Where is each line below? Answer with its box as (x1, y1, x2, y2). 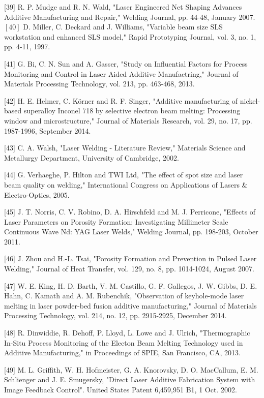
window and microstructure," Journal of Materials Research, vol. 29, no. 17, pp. (4, 115, 252, 126)
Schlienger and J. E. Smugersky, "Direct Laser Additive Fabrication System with (4, 374, 255, 385)
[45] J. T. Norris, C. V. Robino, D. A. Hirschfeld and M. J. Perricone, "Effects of (4, 206, 256, 217)
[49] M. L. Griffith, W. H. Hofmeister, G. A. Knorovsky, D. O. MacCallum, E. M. (4, 364, 258, 375)
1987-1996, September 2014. (4, 125, 91, 136)
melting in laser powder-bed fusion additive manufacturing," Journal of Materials (4, 300, 257, 311)
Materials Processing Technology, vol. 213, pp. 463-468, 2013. (4, 78, 195, 89)
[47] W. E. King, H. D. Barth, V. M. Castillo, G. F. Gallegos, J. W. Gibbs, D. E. (4, 280, 257, 291)
